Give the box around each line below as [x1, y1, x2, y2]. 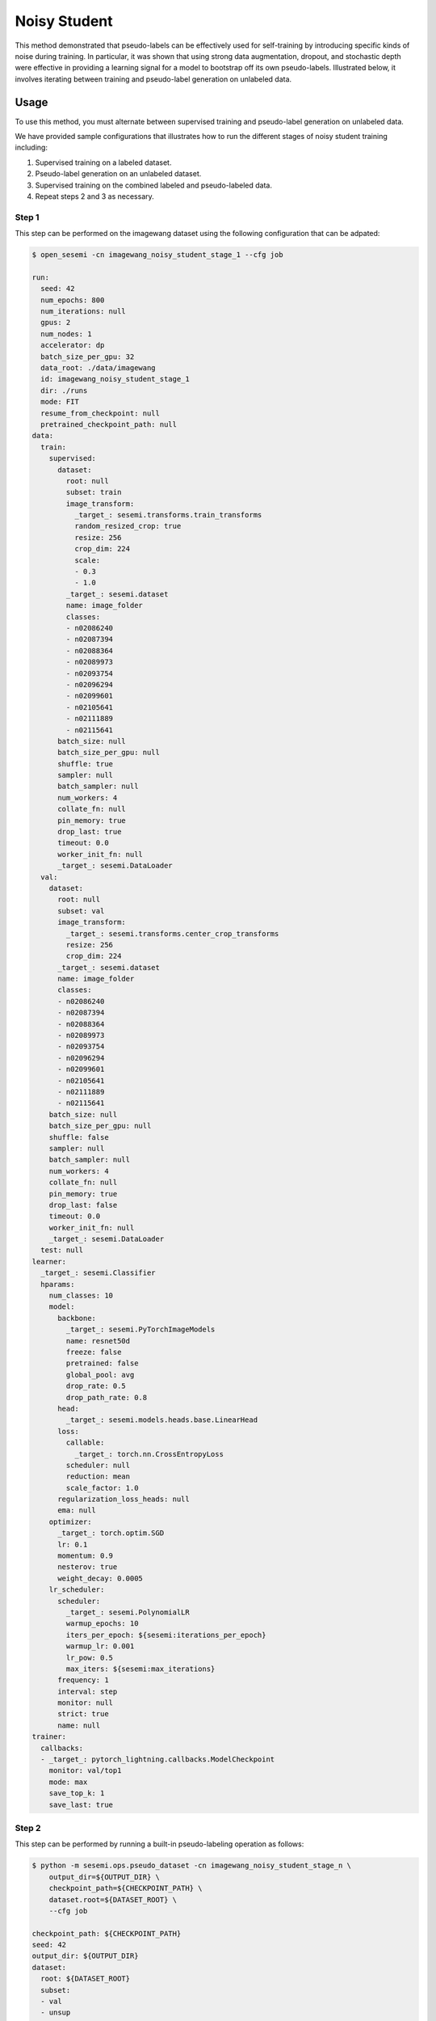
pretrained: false [65, 1359, 139, 1368]
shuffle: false [48, 1133, 109, 1141]
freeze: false [65, 1347, 122, 1356]
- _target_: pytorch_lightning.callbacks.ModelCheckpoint [40, 1755, 275, 1764]
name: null [57, 1720, 101, 1730]
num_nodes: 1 [40, 329, 92, 339]
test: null [40, 1246, 84, 1255]
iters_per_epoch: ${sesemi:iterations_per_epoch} [65, 1630, 266, 1639]
